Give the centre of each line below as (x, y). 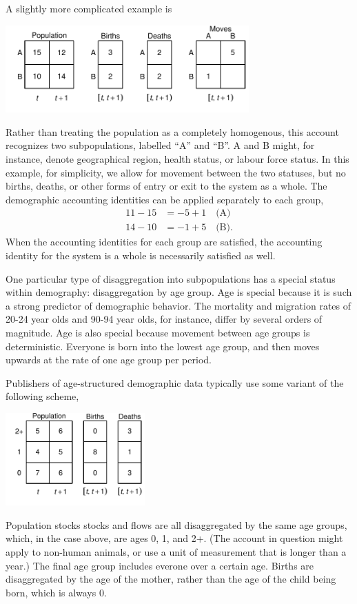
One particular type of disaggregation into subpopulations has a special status (171, 278)
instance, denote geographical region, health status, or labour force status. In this (177, 158)
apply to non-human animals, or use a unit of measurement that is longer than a (176, 552)
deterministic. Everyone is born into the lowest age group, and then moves (163, 346)
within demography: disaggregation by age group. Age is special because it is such (179, 292)
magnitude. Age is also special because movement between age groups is (158, 332)
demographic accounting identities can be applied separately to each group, (165, 199)
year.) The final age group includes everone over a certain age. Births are (160, 565)
